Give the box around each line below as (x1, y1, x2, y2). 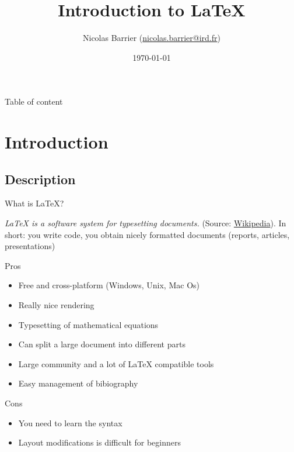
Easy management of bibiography (18, 377, 138, 389)
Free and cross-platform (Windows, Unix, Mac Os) (18, 279, 199, 291)
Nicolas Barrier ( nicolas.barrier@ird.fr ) (82, 32, 220, 44)
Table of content (5, 95, 63, 108)
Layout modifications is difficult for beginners (18, 436, 181, 448)
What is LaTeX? (5, 197, 64, 209)
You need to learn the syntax (18, 416, 123, 429)
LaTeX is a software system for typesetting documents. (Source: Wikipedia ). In (5, 217, 286, 229)
